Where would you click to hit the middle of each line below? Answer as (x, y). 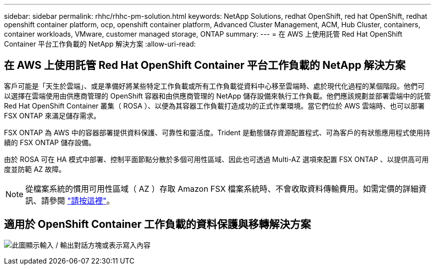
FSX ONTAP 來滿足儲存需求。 (52, 115)
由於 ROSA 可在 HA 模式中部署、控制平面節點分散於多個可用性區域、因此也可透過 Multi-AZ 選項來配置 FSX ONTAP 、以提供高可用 (217, 159)
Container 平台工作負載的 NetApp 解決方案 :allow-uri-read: (100, 44)
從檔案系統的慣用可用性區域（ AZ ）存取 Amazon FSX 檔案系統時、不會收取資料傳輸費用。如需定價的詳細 (222, 188)
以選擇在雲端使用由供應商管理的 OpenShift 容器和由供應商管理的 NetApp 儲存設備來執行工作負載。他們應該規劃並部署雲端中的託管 (217, 96)
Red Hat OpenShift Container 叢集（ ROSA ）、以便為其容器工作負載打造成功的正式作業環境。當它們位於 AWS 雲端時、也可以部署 (215, 106)
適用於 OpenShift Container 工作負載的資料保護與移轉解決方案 (157, 224)
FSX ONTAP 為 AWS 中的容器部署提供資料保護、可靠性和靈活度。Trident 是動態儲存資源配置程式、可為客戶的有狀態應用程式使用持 (217, 132)
